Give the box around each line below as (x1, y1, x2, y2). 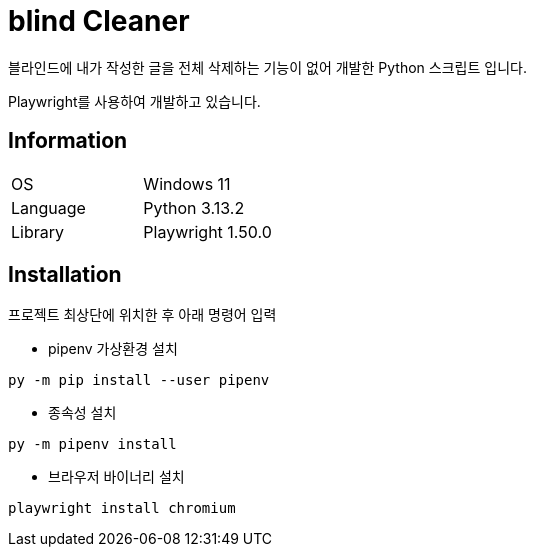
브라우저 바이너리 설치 (48, 468, 185, 486)
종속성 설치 (48, 404, 117, 422)
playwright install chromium (8, 500, 236, 517)
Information (8, 128, 128, 154)
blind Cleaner (8, 4, 190, 38)
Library (11, 221, 64, 242)
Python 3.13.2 (143, 197, 245, 218)
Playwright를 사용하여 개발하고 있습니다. (8, 92, 261, 110)
